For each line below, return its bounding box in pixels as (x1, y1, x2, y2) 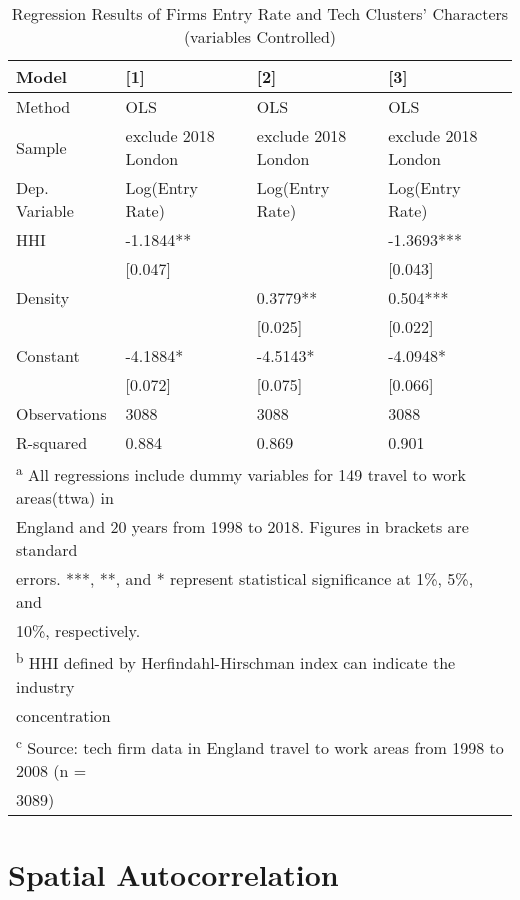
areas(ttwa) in (16, 486, 114, 510)
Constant (16, 344, 80, 367)
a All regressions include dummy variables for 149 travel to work (16, 460, 466, 487)
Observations (16, 402, 107, 425)
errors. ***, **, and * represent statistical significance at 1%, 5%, (16, 567, 474, 591)
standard (16, 538, 78, 562)
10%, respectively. (16, 619, 141, 643)
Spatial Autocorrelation (8, 854, 339, 895)
